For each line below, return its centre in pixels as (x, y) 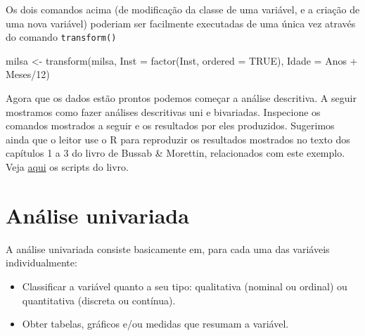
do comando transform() (61, 37)
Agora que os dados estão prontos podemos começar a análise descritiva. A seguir (181, 98)
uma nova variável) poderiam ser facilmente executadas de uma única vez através (181, 23)
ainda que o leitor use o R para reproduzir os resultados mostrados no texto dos (178, 139)
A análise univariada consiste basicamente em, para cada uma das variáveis (168, 248)
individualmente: (41, 263)
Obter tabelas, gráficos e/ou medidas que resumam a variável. (155, 324)
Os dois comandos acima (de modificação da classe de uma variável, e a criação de (183, 9)
